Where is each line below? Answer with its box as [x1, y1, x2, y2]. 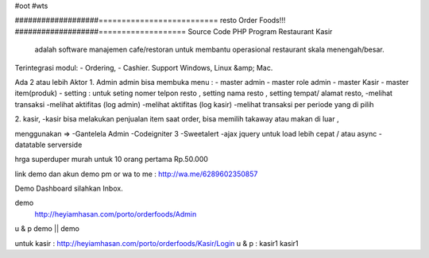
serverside [47, 140, 83, 149]
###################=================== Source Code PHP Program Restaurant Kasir [14, 26, 333, 36]
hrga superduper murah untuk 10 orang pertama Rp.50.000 [14, 155, 208, 164]
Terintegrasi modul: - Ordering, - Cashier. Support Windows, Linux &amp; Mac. [14, 63, 273, 72]
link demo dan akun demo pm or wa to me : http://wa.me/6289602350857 [14, 169, 258, 179]
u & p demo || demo [14, 224, 79, 233]
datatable [14, 140, 46, 149]
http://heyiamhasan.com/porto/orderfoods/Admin [34, 209, 197, 218]
